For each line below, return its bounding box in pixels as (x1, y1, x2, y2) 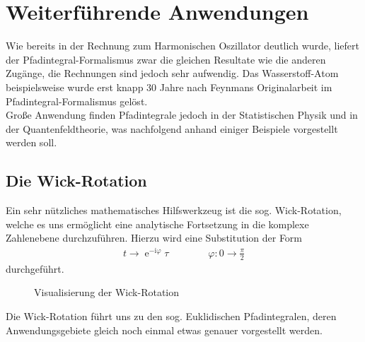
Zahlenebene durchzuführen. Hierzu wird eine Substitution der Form (6, 230, 303, 245)
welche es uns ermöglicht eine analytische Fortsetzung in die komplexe (6, 216, 309, 231)
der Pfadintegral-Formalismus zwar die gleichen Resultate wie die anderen (6, 52, 326, 66)
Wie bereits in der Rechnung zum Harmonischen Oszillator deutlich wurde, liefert (6, 38, 359, 53)
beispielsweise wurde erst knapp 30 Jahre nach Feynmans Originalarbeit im (6, 79, 332, 94)
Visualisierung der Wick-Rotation (34, 285, 180, 300)
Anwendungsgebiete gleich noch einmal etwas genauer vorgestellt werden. (6, 322, 323, 337)
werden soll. (6, 135, 57, 150)
